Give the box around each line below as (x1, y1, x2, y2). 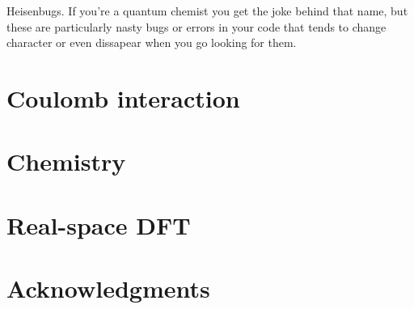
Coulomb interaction (6, 81, 240, 114)
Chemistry (6, 145, 126, 178)
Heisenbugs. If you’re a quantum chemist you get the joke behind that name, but (6, 2, 408, 19)
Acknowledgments (6, 272, 210, 305)
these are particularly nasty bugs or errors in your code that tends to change (6, 18, 387, 35)
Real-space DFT (6, 208, 191, 241)
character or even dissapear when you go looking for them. (6, 34, 297, 51)
